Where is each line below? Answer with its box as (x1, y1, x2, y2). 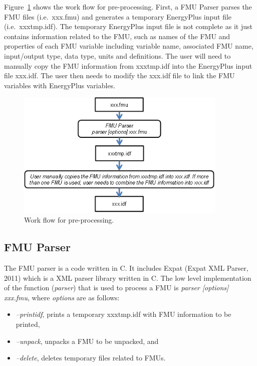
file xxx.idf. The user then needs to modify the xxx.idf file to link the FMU (4, 70, 235, 81)
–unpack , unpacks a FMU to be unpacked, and (16, 335, 159, 346)
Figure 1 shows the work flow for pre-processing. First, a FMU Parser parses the (4, 2, 252, 12)
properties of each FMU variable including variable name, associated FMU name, (4, 41, 253, 51)
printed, (16, 318, 40, 329)
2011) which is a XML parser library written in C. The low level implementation (4, 272, 251, 283)
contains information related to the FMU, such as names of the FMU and (4, 31, 230, 41)
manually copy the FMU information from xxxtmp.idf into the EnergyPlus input (4, 60, 252, 71)
